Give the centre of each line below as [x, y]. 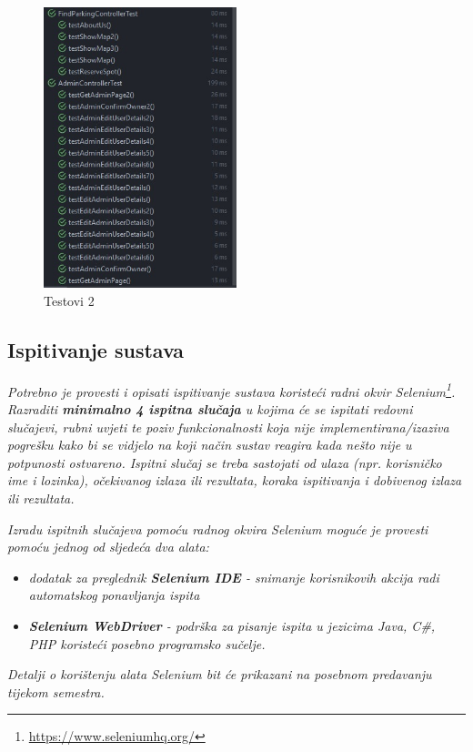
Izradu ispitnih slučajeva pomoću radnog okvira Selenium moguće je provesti [218, 528]
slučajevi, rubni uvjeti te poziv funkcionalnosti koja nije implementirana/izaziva [228, 427]
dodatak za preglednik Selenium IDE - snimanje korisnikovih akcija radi [234, 577]
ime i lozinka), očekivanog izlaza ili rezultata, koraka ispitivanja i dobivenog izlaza [235, 480]
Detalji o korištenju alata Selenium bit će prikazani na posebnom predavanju [220, 674]
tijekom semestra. [56, 691]
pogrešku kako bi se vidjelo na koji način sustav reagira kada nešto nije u [210, 445]
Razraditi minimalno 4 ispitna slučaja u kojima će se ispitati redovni [210, 409]
